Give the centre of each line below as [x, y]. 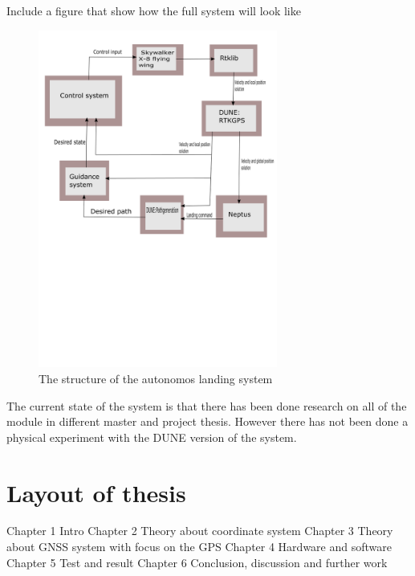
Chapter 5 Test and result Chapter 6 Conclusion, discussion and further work [197, 562]
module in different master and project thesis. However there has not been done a [207, 421]
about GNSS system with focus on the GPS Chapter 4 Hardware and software [199, 547]
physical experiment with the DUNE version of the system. [152, 437]
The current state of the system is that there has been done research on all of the [207, 405]
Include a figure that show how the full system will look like [154, 10]
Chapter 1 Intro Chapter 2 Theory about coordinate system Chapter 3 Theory [200, 531]
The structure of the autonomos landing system [156, 378]
